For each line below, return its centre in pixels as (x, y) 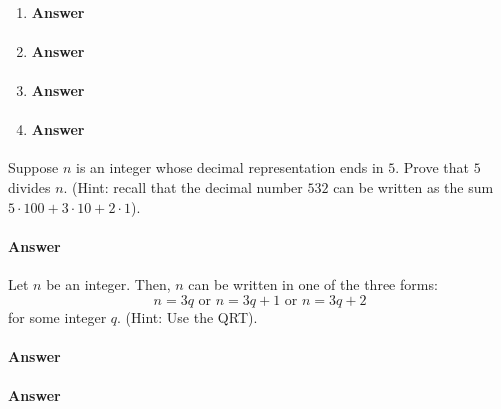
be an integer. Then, (108, 283)
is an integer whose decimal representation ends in (229, 167)
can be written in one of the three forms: (313, 283)
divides (29, 186)
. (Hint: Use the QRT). (187, 316)
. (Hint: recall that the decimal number (183, 186)
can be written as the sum (413, 186)
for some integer (57, 316)
